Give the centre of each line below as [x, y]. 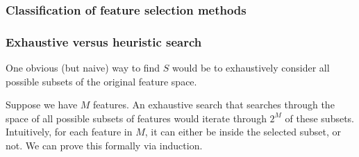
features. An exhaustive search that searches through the [214, 105]
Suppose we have [42, 105]
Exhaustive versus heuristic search [104, 41]
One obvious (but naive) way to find [83, 68]
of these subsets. [320, 118]
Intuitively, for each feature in [69, 132]
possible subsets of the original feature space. [101, 81]
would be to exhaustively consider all [251, 68]
